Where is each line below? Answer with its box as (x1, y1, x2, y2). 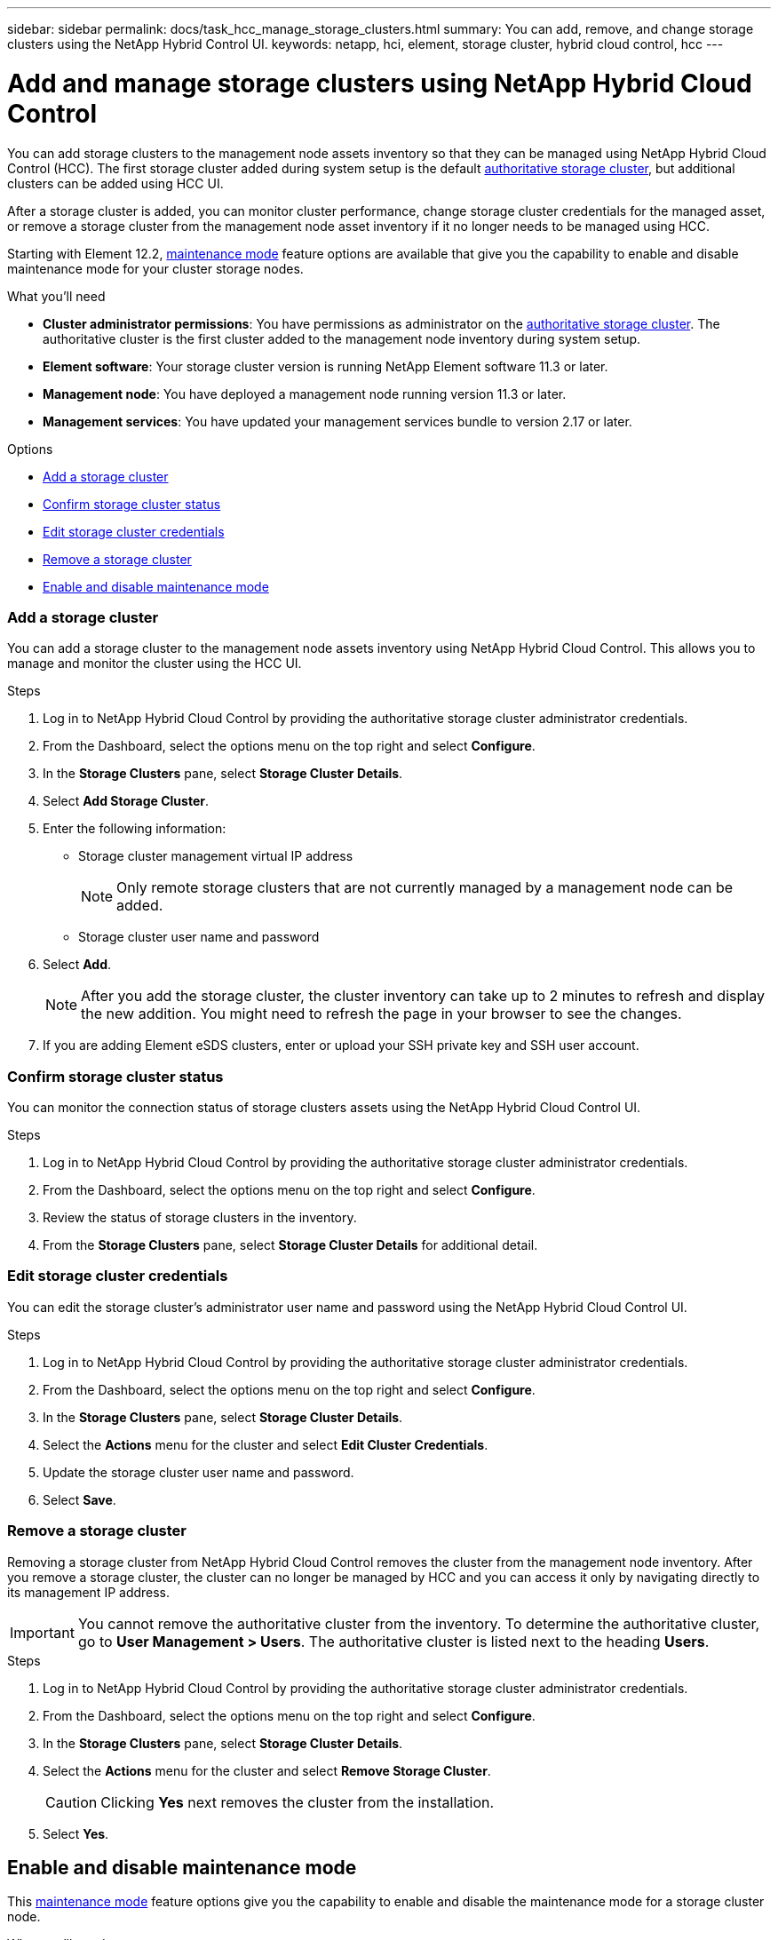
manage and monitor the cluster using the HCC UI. (7, 656, 302, 672)
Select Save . (43, 1491, 116, 1507)
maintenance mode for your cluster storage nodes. (7, 260, 304, 276)
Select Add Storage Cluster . (43, 793, 209, 809)
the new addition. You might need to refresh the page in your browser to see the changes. (81, 1005, 682, 1023)
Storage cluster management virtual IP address (78, 848, 353, 864)
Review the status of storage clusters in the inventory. (43, 1210, 357, 1225)
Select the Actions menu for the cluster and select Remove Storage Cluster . (43, 1762, 491, 1778)
